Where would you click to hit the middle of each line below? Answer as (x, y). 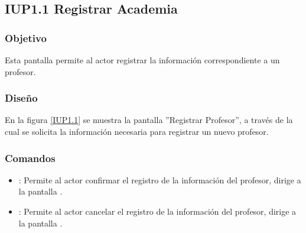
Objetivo (26, 38)
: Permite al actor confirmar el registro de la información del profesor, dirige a (160, 179)
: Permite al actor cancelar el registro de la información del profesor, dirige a (157, 211)
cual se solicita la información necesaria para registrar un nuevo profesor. (137, 131)
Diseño (21, 98)
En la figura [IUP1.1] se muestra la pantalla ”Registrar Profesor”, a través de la (149, 120)
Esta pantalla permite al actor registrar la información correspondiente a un (142, 60)
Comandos (30, 158)
